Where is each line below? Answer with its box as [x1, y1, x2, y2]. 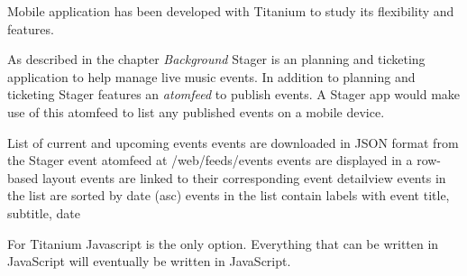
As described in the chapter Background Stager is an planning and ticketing [7, 50, 426, 69]
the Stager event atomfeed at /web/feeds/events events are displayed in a [7, 151, 413, 170]
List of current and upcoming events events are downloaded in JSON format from [7, 133, 459, 152]
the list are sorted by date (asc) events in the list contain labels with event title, [7, 186, 450, 205]
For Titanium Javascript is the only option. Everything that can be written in [7, 234, 439, 253]
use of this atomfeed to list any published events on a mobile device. [7, 102, 385, 121]
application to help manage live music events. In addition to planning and [7, 67, 416, 86]
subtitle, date [7, 203, 80, 222]
